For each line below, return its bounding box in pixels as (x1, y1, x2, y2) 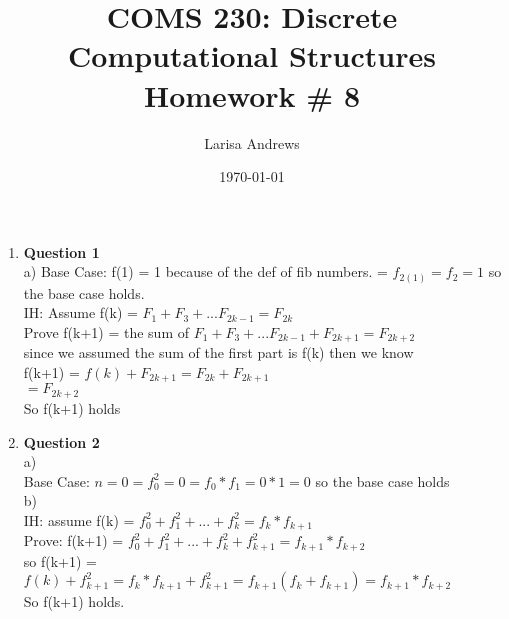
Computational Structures (68, 35, 436, 76)
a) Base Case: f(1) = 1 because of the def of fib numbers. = (23, 261, 388, 282)
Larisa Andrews (204, 132, 300, 153)
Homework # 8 (144, 74, 360, 115)
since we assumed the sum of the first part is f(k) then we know (23, 342, 414, 363)
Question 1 (23, 241, 100, 262)
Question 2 (23, 431, 100, 452)
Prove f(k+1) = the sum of (23, 321, 189, 342)
